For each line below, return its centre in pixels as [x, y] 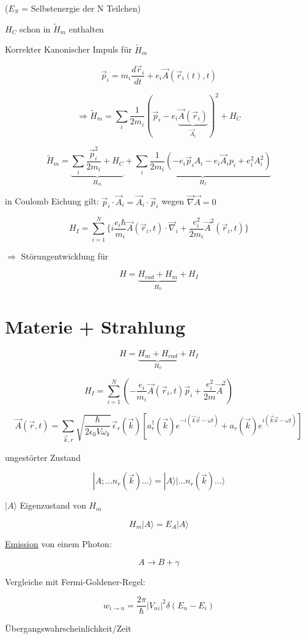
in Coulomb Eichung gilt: [52, 201]
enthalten [86, 28]
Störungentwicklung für [65, 256]
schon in [35, 28]
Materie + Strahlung [95, 326]
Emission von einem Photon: [58, 544]
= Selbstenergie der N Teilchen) [81, 8]
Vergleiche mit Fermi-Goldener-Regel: [75, 581]
